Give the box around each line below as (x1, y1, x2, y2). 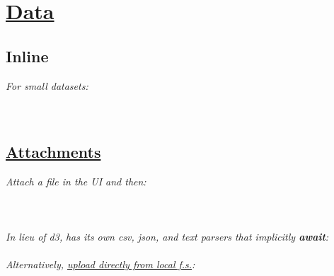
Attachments (6, 140, 101, 162)
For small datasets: (6, 78, 88, 93)
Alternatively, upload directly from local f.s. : (6, 257, 195, 272)
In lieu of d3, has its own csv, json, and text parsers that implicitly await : (6, 229, 329, 243)
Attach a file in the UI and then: (6, 173, 146, 188)
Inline (6, 45, 49, 67)
